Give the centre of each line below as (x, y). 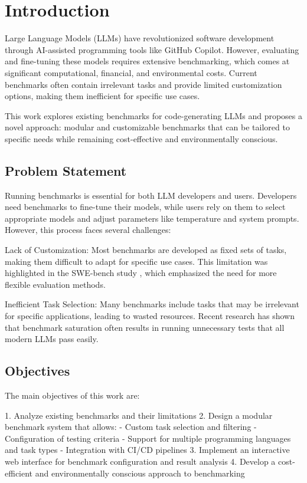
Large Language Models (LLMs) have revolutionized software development (140, 38)
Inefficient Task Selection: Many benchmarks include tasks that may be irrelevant (152, 304)
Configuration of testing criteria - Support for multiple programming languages (148, 438)
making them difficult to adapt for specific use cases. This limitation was (136, 261)
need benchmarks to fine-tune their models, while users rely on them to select (145, 207)
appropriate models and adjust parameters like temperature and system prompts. (152, 218)
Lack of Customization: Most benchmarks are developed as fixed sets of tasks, (146, 250)
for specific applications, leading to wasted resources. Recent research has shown (150, 316)
